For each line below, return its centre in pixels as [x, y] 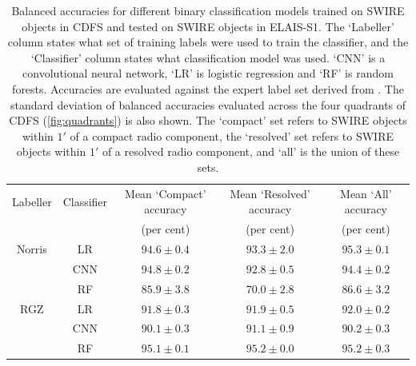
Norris [32, 249]
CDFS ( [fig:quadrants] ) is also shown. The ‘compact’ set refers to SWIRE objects [208, 120]
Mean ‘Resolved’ [270, 193]
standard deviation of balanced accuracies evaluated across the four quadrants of [208, 104]
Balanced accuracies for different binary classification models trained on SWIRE [208, 10]
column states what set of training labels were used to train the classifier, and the [208, 42]
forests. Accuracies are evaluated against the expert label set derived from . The [208, 88]
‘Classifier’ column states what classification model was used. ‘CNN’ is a [208, 57]
